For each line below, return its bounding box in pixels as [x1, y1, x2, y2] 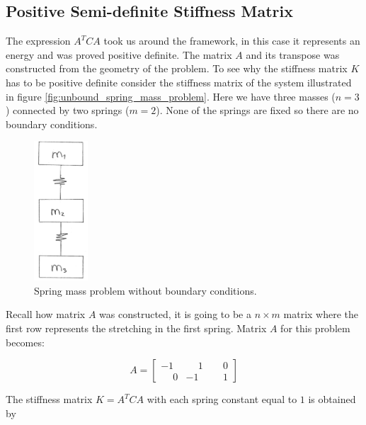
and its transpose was [246, 47, 340, 62]
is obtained [308, 392, 356, 407]
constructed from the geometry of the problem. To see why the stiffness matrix [6, 61, 348, 76]
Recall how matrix [6, 307, 86, 322]
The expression [6, 33, 71, 48]
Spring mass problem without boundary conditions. [34, 283, 257, 297]
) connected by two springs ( [6, 103, 130, 118]
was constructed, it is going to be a [99, 307, 251, 322]
